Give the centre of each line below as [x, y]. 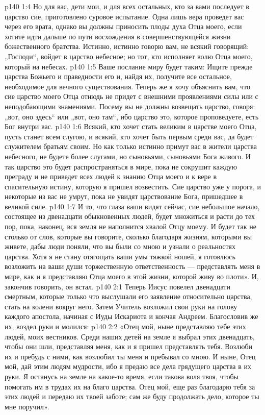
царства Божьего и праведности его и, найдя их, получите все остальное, [118, 76]
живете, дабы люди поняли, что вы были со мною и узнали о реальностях [120, 246]
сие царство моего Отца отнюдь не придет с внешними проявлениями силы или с [131, 96]
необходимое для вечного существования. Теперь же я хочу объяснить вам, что [128, 86]
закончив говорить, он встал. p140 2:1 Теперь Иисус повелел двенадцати [117, 286]
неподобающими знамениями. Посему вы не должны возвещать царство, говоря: [130, 106]
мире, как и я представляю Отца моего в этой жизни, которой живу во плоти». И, [132, 276]
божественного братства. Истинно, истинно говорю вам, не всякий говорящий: [127, 46]
